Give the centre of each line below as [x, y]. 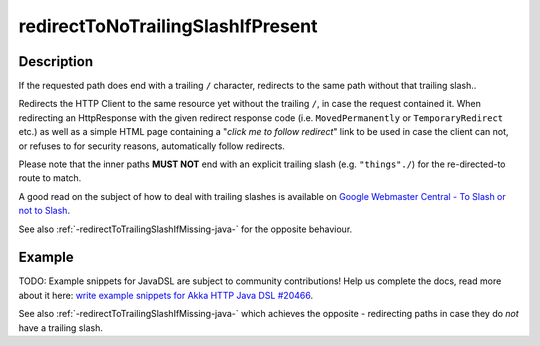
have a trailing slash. [61, 327]
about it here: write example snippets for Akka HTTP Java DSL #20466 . [166, 295]
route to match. [50, 178]
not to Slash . [44, 211]
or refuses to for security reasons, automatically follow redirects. [151, 146]
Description [56, 61]
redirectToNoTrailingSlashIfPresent [168, 26]
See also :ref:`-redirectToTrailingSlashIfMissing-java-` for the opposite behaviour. [185, 229]
